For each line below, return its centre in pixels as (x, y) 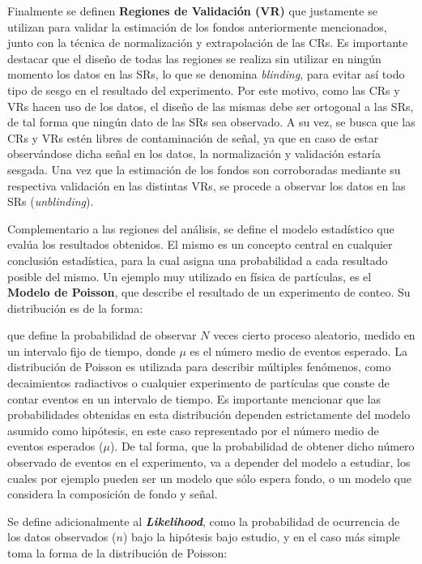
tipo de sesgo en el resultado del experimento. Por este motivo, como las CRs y (204, 90)
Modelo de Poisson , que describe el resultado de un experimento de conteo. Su (209, 292)
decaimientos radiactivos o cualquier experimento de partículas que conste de (198, 383)
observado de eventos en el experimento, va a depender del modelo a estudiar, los (209, 462)
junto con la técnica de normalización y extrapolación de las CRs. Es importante (208, 43)
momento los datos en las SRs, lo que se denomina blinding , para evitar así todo (206, 74)
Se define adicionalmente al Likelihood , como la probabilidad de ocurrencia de (204, 521)
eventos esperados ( (55, 446)
